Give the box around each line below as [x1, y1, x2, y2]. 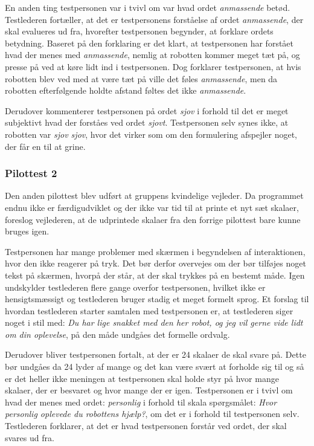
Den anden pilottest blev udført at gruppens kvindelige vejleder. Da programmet [5, 189, 304, 202]
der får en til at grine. [5, 140, 86, 152]
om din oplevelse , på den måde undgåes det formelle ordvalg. [5, 328, 230, 340]
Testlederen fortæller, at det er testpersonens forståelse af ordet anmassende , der [5, 13, 304, 25]
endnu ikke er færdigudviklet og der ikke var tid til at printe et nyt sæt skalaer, [5, 201, 299, 213]
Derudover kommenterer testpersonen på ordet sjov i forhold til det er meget [5, 104, 289, 117]
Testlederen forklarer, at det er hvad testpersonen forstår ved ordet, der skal [5, 419, 287, 432]
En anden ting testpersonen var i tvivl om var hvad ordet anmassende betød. [5, 1, 290, 13]
